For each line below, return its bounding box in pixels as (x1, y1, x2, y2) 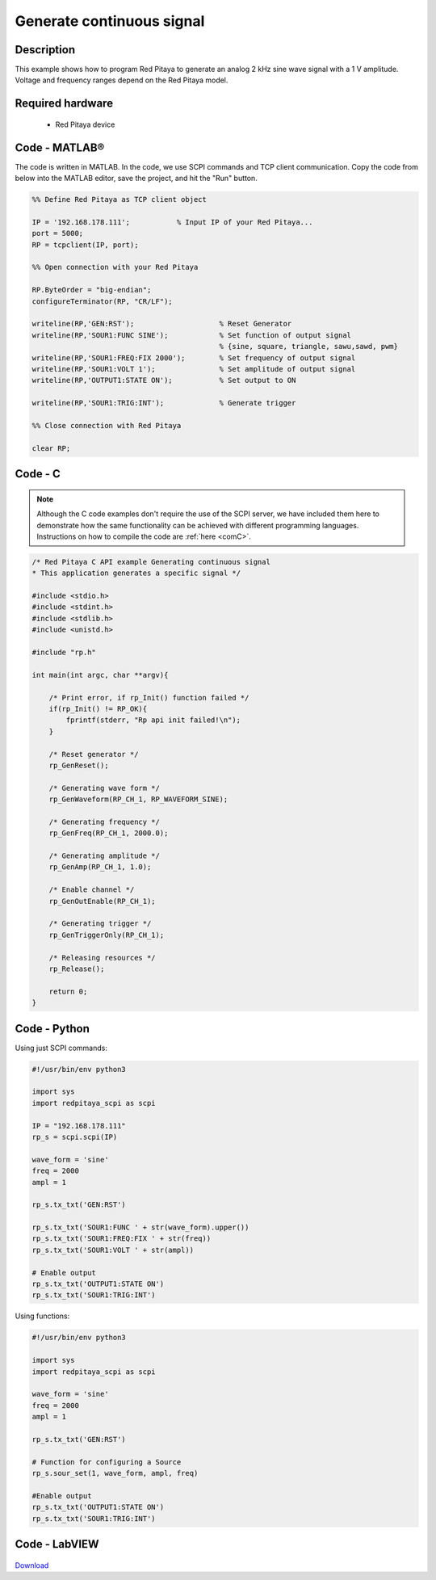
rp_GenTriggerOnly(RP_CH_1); (48, 930, 165, 939)
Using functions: (15, 1311, 70, 1321)
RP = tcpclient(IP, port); (31, 240, 139, 250)
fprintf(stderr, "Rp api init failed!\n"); (65, 716, 241, 725)
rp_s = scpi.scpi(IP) (31, 1132, 118, 1141)
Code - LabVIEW (15, 1537, 100, 1551)
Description (15, 43, 76, 57)
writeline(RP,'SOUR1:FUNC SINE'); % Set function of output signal (31, 330, 351, 339)
